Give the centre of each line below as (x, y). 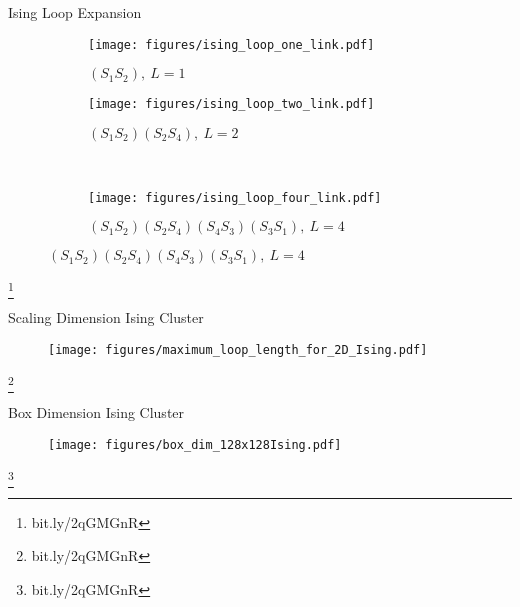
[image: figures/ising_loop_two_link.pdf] (231, 104)
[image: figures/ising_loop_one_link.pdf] (231, 44)
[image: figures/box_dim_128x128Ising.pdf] (195, 444)
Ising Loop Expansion (75, 12)
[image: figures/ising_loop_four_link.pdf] (235, 197)
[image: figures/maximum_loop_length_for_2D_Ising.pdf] (238, 350)
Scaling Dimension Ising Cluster (106, 317)
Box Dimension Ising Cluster (96, 412)
